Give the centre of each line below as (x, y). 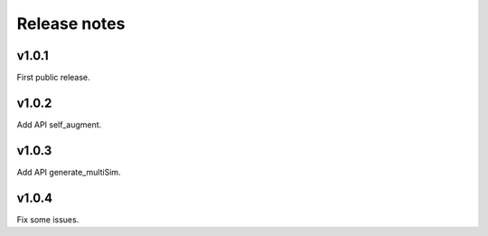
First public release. (53, 78)
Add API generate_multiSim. (69, 172)
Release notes (71, 24)
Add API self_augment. (59, 124)
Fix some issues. (48, 219)
